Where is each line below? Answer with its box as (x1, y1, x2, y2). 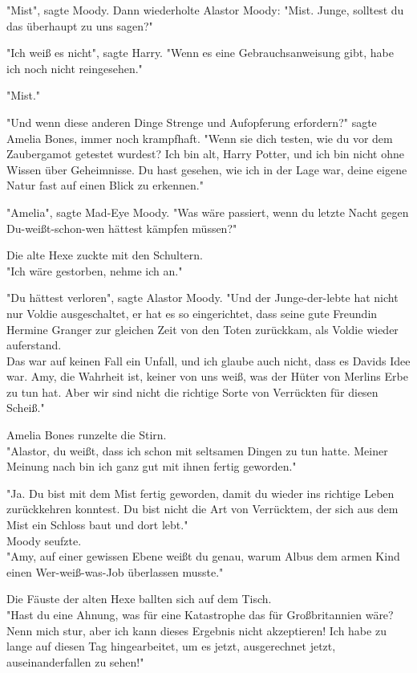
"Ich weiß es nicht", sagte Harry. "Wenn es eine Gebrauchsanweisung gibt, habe (6, 44, 394, 61)
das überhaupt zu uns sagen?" (6, 17, 153, 34)
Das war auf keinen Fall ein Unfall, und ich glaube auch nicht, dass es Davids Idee (6, 352, 411, 369)
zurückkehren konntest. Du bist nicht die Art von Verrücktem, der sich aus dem (6, 500, 399, 517)
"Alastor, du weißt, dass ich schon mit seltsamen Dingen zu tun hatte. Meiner (6, 442, 388, 459)
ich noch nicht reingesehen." (6, 59, 143, 76)
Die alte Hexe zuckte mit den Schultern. (6, 247, 203, 263)
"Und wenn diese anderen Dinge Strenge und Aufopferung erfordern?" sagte (6, 113, 377, 130)
